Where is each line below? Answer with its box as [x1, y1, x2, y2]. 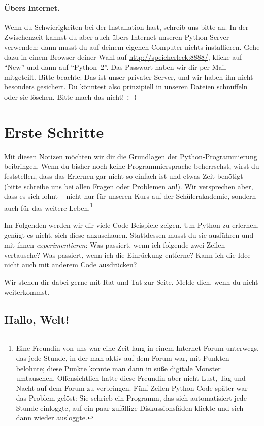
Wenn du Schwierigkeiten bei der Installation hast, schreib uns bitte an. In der [4, 21, 249, 32]
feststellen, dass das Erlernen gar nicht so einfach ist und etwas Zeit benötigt [4, 170, 243, 181]
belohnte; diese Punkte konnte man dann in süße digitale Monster [16, 362, 221, 373]
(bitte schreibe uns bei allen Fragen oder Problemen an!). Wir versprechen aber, [4, 180, 253, 191]
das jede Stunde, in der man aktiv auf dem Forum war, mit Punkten [16, 352, 229, 363]
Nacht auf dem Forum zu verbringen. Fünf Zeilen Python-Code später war [16, 382, 248, 393]
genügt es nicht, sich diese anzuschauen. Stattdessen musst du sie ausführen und [4, 229, 254, 240]
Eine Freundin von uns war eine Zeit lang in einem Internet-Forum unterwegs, [16, 343, 259, 353]
